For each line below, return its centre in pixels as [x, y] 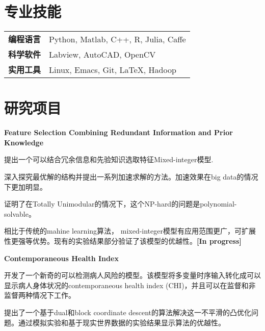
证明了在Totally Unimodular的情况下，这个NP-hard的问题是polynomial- [121, 204]
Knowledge [24, 142]
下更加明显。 [25, 186]
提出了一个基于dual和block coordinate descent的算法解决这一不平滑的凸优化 [128, 312]
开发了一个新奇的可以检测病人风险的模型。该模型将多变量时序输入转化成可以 [132, 275]
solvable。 [20, 213]
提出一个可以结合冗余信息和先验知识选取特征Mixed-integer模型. [109, 159]
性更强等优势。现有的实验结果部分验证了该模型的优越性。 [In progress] [123, 241]
